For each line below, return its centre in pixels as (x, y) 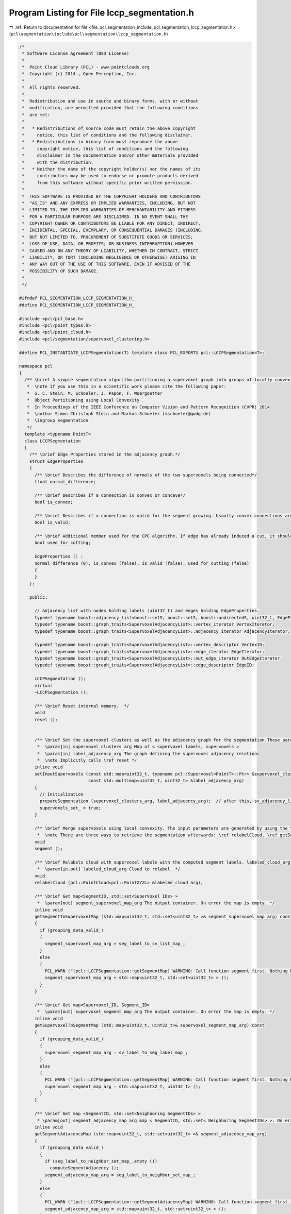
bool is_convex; (54, 502)
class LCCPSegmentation (53, 441)
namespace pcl (36, 366)
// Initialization (61, 794)
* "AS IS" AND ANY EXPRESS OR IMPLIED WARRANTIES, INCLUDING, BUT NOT (109, 203)
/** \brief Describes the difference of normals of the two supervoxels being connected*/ (146, 475)
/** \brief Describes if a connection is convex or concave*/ (110, 495)
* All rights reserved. (51, 88)
